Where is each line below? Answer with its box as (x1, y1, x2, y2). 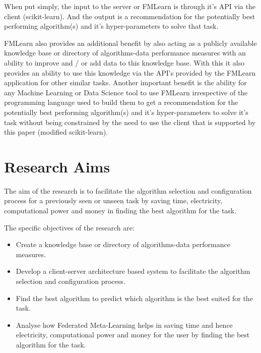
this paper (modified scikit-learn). (4, 127, 108, 137)
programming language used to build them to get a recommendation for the (4, 97, 238, 107)
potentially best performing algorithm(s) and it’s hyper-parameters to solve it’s (4, 106, 248, 117)
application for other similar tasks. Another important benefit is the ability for (4, 77, 247, 88)
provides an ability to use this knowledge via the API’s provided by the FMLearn (4, 67, 256, 78)
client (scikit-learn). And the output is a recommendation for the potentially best (4, 11, 255, 21)
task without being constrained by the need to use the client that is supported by (4, 116, 256, 127)
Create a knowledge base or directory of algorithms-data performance (16, 239, 230, 250)
